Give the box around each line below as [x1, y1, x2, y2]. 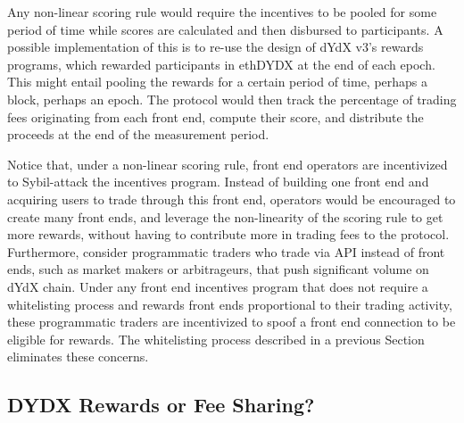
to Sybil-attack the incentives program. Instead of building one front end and [7, 172, 429, 191]
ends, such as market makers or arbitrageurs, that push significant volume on [7, 260, 429, 278]
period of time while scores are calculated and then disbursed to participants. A [7, 20, 443, 38]
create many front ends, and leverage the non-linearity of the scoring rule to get [7, 207, 443, 226]
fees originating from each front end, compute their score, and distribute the [7, 107, 424, 126]
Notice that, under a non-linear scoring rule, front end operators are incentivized [7, 154, 448, 173]
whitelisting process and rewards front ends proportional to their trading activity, [7, 294, 452, 313]
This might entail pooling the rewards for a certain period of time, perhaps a [7, 72, 428, 91]
